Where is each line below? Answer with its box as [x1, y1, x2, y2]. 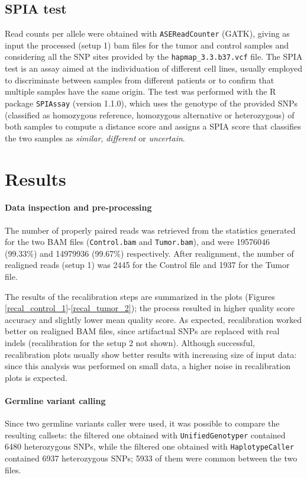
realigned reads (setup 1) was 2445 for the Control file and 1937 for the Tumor [5, 259, 290, 271]
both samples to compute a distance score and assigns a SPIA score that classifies [5, 120, 301, 133]
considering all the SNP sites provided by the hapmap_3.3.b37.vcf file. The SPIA [5, 50, 303, 63]
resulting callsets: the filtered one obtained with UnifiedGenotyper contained [5, 428, 286, 441]
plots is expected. [5, 371, 67, 383]
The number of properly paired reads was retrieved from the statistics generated [5, 224, 296, 236]
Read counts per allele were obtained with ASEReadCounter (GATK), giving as [5, 27, 290, 40]
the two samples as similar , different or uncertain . [5, 131, 185, 144]
